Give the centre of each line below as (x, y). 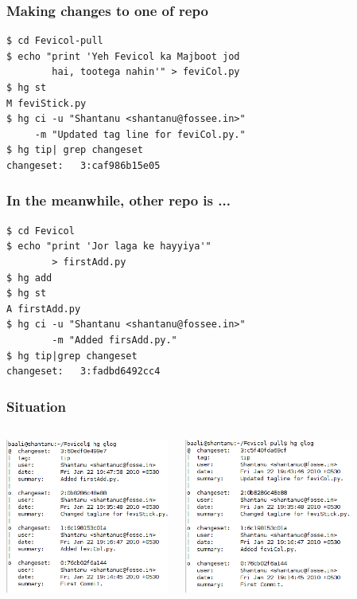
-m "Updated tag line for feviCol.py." (140, 134)
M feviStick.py (47, 103)
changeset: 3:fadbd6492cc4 (83, 372)
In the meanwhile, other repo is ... (118, 200)
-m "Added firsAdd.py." (114, 340)
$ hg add (29, 278)
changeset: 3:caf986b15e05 (83, 165)
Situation (36, 406)
